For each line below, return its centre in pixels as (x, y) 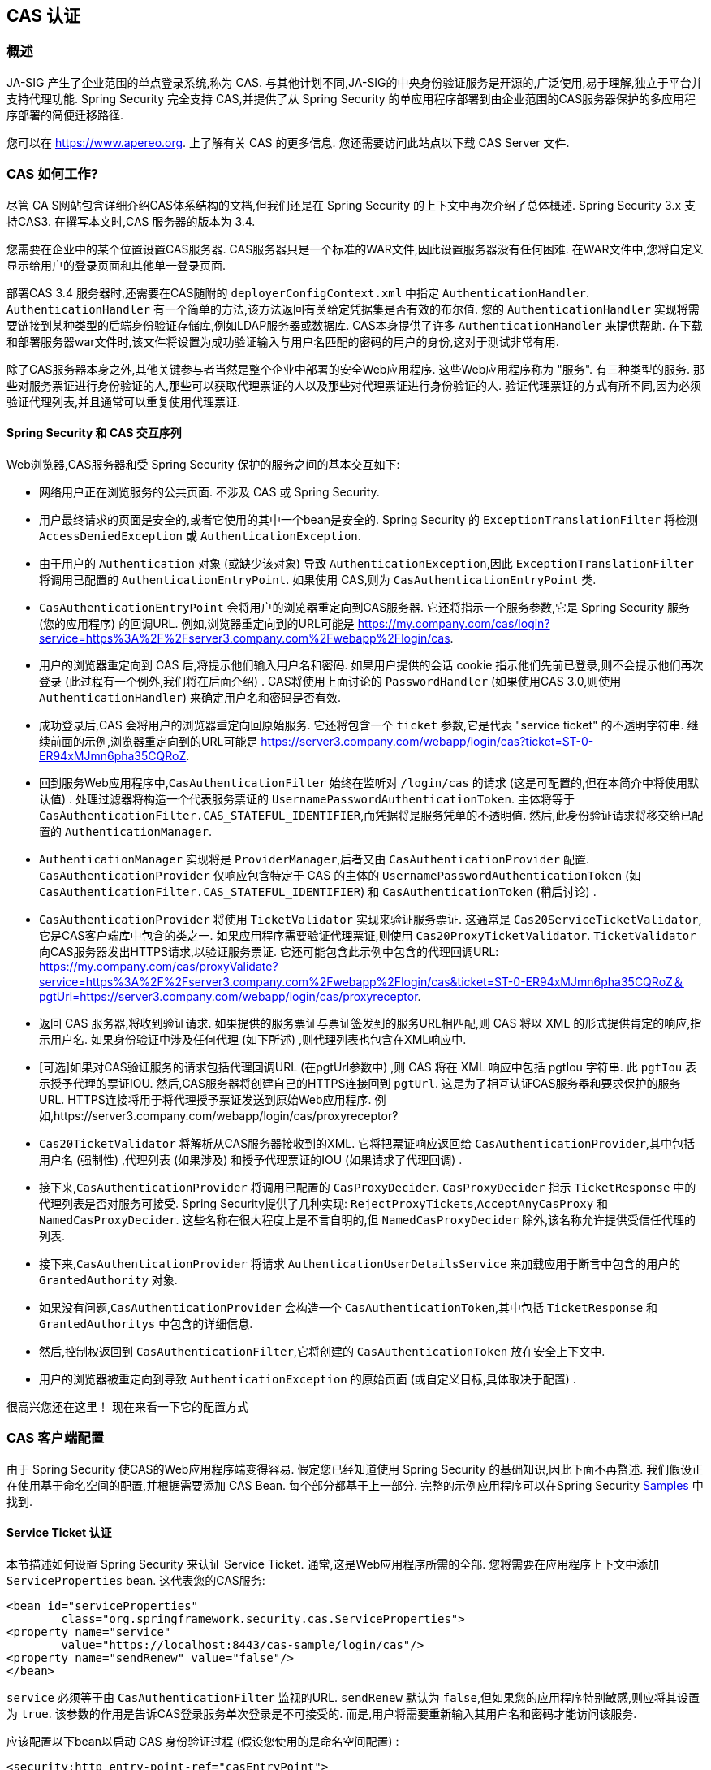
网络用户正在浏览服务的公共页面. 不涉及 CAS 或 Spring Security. (209, 491)
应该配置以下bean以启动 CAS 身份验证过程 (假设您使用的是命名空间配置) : (203, 1741)
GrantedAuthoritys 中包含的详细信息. (146, 1323)
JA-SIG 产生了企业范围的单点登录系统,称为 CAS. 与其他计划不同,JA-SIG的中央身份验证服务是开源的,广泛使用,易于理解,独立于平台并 (355, 82)
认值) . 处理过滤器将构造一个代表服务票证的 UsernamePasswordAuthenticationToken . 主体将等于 (307, 798)
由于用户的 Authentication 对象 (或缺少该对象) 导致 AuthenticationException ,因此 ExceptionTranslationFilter (366, 563)
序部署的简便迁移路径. (65, 115)
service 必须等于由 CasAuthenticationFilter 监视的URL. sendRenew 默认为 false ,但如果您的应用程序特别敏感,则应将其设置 (353, 1697)
